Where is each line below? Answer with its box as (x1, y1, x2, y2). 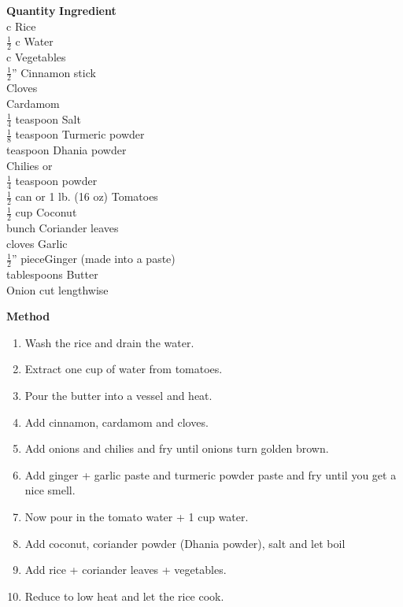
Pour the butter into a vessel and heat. (24, 387, 213, 403)
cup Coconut (15, 204, 77, 220)
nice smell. (24, 482, 76, 498)
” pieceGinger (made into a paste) (11, 250, 176, 267)
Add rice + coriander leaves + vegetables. (24, 561, 227, 578)
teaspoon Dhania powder (6, 142, 127, 158)
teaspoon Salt (15, 110, 81, 127)
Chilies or (6, 157, 53, 173)
